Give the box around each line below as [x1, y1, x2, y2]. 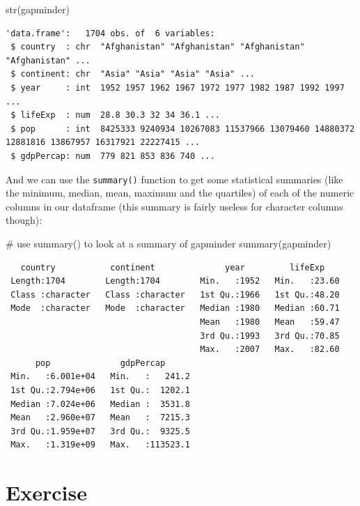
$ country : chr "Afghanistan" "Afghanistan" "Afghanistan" [10, 42, 305, 52]
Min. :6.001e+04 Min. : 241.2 [10, 371, 190, 382]
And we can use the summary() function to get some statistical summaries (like [6, 171, 343, 186]
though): [6, 213, 42, 227]
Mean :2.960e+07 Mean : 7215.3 [10, 413, 190, 423]
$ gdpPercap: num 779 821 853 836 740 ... [10, 151, 215, 161]
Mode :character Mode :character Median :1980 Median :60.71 [10, 303, 340, 314]
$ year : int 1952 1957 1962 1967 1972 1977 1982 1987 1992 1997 [10, 82, 345, 93]
